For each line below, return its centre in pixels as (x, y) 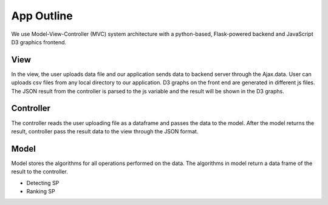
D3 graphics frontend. (39, 42)
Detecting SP (43, 183)
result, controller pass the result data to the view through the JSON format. (105, 131)
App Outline (42, 16)
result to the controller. (39, 172)
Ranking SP (41, 191)
